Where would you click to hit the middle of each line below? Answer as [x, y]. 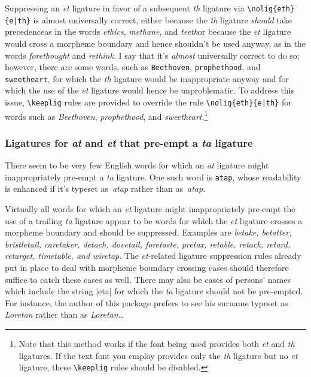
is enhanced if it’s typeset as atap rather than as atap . [105, 188]
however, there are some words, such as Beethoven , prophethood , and [133, 67]
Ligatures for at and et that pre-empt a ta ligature [129, 142]
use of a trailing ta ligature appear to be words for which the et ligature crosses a [154, 220]
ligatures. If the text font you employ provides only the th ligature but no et [158, 355]
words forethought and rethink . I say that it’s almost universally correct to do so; [152, 55]
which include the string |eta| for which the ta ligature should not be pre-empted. [154, 291]
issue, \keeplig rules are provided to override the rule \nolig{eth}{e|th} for [148, 102]
